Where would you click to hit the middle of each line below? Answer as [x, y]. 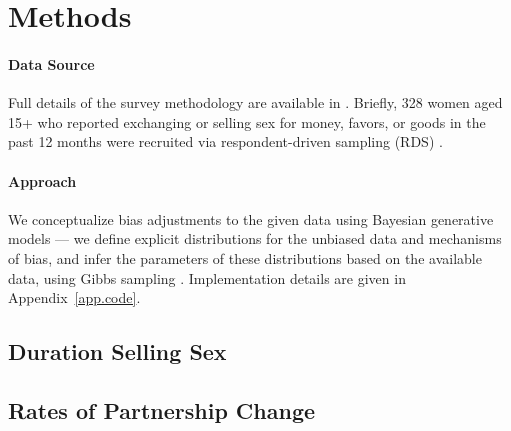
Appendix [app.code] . [74, 297]
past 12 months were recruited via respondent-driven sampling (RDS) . [225, 141]
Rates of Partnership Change [162, 409]
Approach [42, 180]
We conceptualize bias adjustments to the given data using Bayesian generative [251, 218]
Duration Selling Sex [117, 351]
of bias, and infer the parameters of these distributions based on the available [245, 257]
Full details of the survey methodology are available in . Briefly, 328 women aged [255, 102]
